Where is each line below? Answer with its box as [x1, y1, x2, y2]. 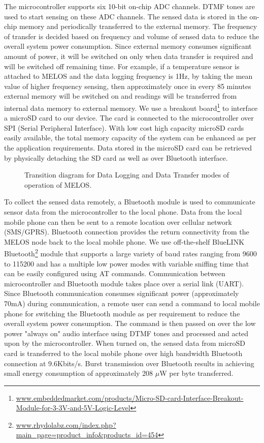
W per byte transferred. [159, 368, 234, 378]
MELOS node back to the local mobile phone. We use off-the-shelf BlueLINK [4, 236, 245, 247]
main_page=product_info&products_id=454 [16, 429, 158, 440]
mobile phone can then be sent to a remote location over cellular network [4, 216, 232, 227]
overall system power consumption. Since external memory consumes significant [4, 41, 252, 51]
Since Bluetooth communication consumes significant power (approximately [4, 288, 239, 299]
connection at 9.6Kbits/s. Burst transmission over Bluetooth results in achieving [4, 358, 254, 368]
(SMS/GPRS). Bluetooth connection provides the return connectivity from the [4, 226, 249, 237]
